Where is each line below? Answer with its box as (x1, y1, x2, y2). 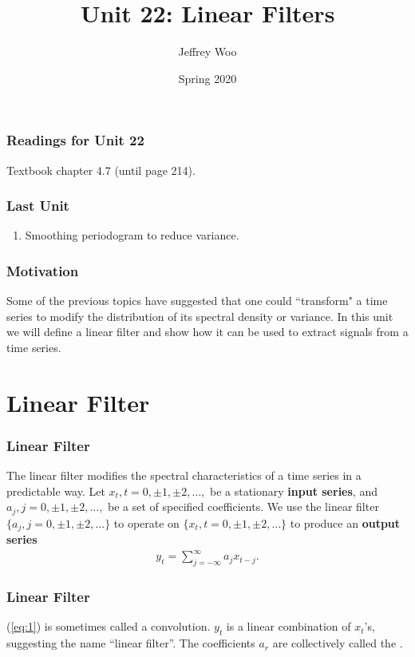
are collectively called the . (272, 635, 403, 651)
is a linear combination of (226, 618, 351, 635)
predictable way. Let (6, 482, 105, 499)
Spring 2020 (178, 69, 237, 86)
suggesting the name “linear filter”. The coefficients (6, 635, 255, 651)
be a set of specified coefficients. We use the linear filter (108, 498, 379, 515)
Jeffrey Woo (178, 43, 237, 60)
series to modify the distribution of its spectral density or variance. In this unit (6, 307, 393, 324)
